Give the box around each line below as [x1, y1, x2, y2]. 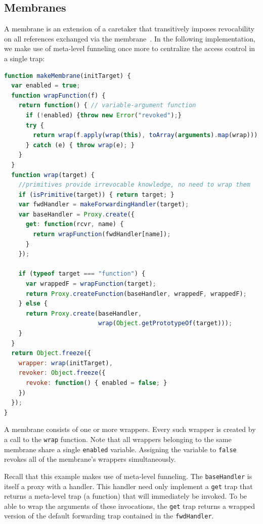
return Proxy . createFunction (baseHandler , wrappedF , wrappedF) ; [25, 290, 247, 297]
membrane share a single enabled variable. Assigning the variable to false [4, 444, 237, 454]
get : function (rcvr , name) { [25, 221, 124, 228]
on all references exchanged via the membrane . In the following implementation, [4, 33, 255, 43]
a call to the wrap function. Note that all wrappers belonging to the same [4, 433, 232, 444]
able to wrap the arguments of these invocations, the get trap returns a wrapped [4, 500, 255, 511]
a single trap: [4, 53, 45, 63]
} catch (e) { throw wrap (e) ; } [25, 141, 135, 149]
